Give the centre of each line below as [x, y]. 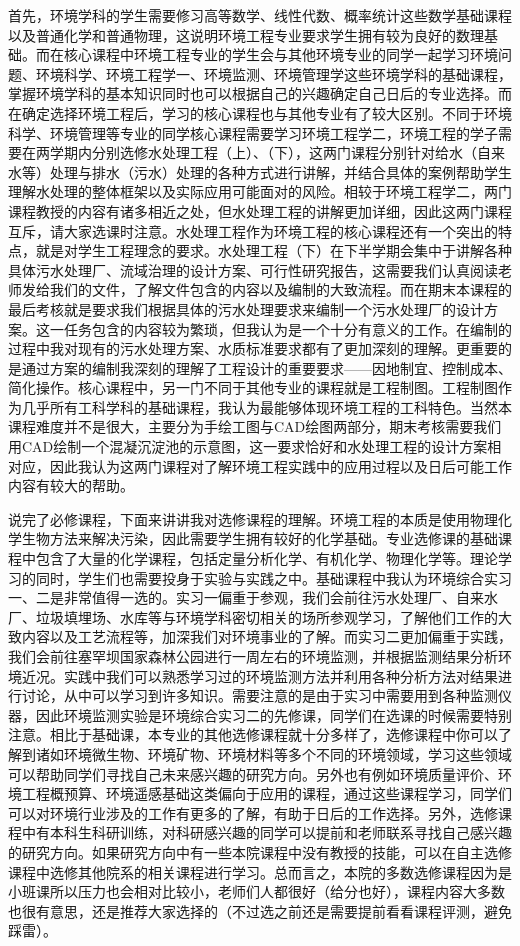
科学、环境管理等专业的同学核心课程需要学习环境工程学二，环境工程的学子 [253, 132]
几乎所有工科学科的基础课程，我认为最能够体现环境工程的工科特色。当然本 [266, 406]
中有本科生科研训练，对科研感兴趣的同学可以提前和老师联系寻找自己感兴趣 [266, 832]
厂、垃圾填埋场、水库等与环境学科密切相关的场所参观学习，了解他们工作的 [253, 616]
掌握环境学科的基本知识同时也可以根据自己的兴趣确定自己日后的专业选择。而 [260, 93]
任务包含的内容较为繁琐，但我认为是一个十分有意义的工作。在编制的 [287, 328]
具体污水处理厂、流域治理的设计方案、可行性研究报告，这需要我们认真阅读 [253, 269]
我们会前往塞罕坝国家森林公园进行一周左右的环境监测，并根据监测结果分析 [253, 656]
